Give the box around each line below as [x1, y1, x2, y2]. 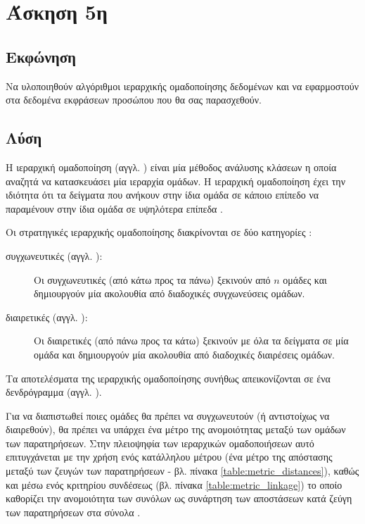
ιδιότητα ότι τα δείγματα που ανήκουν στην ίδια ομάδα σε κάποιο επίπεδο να [6, 187, 319, 202]
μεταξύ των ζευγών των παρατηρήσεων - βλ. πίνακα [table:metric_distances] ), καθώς [6, 463, 359, 478]
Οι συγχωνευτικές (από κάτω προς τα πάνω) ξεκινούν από [34, 272, 271, 287]
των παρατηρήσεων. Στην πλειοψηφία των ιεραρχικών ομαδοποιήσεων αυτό [6, 435, 314, 450]
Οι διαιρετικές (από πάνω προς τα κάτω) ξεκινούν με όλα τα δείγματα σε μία [34, 333, 349, 348]
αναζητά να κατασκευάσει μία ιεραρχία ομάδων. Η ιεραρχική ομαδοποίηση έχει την [6, 173, 346, 188]
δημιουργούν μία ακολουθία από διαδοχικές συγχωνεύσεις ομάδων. [34, 286, 305, 301]
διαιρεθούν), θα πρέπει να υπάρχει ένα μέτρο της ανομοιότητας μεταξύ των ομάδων [6, 422, 346, 437]
